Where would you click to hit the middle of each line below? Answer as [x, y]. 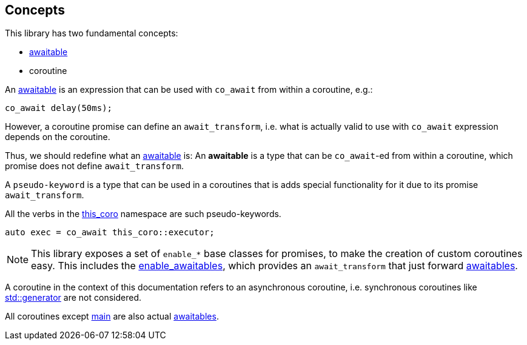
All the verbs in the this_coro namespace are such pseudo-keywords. [143, 214]
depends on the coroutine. [58, 137]
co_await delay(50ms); [59, 108]
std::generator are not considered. [73, 298]
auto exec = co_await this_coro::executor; [110, 233]
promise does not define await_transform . [94, 166]
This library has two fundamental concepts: [92, 33]
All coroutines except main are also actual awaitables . [112, 317]
